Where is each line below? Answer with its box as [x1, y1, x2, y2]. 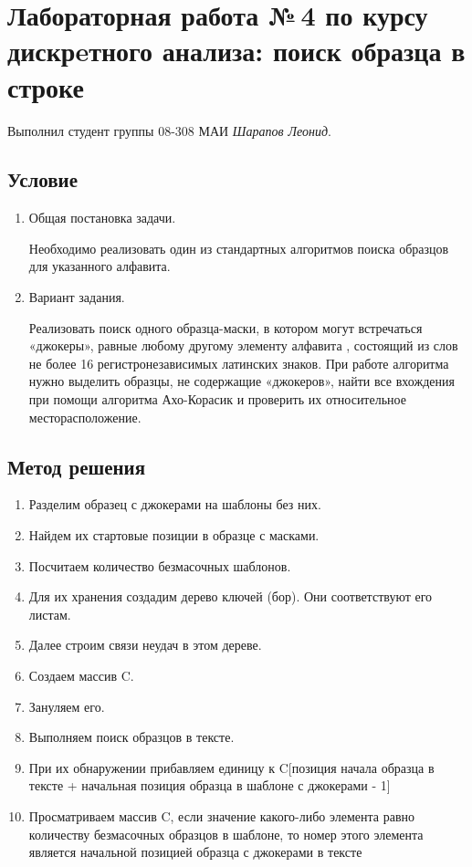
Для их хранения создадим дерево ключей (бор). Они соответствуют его [28, 587, 433, 606]
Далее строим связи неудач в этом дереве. [28, 635, 262, 654]
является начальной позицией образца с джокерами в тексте [28, 842, 362, 862]
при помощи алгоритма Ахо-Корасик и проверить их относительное [28, 390, 406, 409]
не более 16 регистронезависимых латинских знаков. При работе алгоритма [28, 353, 449, 372]
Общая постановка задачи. [28, 208, 176, 227]
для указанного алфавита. [28, 256, 171, 276]
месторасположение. [28, 407, 142, 426]
